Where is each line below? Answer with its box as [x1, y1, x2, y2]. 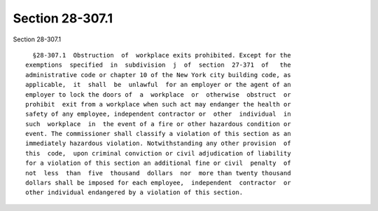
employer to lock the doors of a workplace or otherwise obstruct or [25, 90, 291, 98]
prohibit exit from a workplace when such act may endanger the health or [25, 100, 291, 108]
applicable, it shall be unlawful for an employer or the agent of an [25, 81, 291, 89]
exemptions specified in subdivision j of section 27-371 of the [25, 61, 291, 69]
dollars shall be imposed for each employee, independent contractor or [25, 179, 291, 187]
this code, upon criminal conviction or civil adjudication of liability [25, 149, 291, 157]
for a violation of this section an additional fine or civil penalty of [25, 159, 291, 168]
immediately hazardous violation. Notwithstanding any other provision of [25, 139, 291, 147]
